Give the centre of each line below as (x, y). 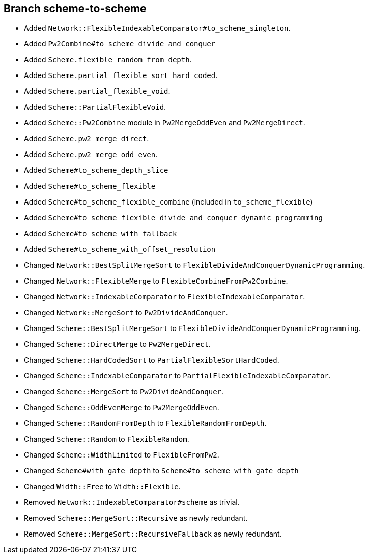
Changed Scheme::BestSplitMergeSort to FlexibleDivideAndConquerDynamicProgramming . (192, 328)
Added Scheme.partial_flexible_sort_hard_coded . (121, 75)
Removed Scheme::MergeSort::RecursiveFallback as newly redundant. (153, 534)
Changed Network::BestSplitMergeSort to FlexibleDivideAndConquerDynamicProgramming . (195, 265)
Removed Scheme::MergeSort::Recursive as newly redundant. (136, 518)
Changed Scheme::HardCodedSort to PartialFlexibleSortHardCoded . (152, 360)
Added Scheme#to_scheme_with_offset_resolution (120, 249)
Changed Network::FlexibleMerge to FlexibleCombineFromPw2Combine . (156, 281)
